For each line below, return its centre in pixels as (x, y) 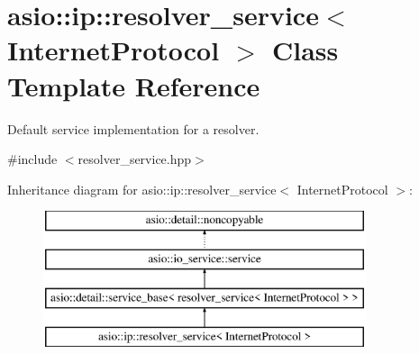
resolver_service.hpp (135, 159)
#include (32, 159)
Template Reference (134, 85)
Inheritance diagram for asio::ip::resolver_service (142, 189)
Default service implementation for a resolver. (133, 128)
